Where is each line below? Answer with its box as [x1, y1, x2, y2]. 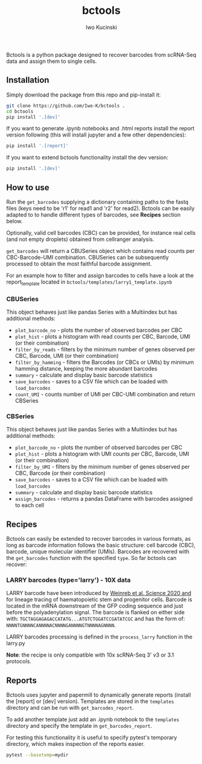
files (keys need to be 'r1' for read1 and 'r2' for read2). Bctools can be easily [6, 205, 195, 212]
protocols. [6, 658, 32, 665]
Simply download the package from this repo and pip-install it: [6, 91, 161, 98]
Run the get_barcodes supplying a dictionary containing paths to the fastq [6, 198, 189, 205]
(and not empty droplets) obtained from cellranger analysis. [6, 235, 155, 243]
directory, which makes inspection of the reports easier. [6, 740, 145, 748]
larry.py [6, 640, 25, 647]
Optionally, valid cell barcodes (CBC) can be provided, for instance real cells [6, 229, 196, 236]
